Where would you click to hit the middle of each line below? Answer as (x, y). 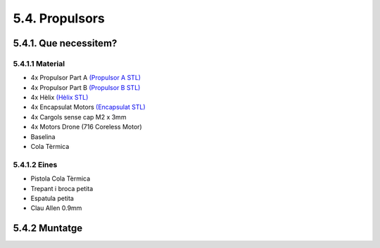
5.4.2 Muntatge (48, 228)
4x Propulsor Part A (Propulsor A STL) (85, 78)
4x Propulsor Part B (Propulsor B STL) (85, 87)
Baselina (43, 136)
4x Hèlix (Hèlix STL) (59, 98)
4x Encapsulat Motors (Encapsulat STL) (88, 107)
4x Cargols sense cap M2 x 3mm (78, 117)
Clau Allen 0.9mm (56, 208)
